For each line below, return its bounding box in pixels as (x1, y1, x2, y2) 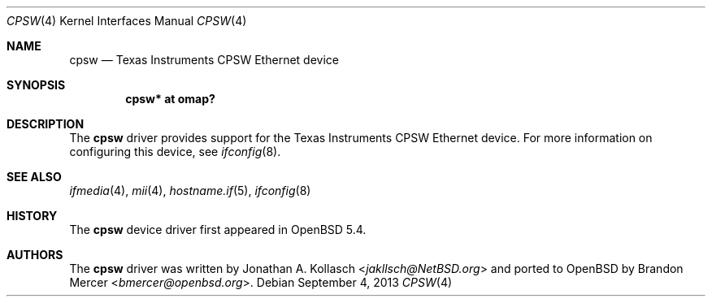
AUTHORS (7, 248, 63, 262)
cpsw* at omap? (125, 92, 215, 106)
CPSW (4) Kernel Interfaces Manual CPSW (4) (7, 14, 247, 28)
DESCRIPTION (7, 117, 85, 131)
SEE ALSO (7, 170, 62, 184)
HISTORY (7, 209, 58, 223)
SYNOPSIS (7, 78, 66, 92)
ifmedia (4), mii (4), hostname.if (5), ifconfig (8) (69, 184, 311, 197)
